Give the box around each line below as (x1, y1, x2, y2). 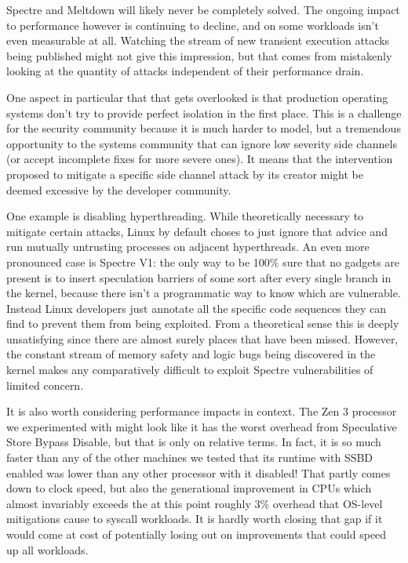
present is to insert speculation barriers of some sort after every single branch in (6, 269, 392, 285)
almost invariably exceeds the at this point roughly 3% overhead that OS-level (6, 495, 383, 511)
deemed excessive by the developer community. (6, 181, 231, 198)
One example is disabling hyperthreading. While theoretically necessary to (6, 208, 364, 224)
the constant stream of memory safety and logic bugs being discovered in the (6, 346, 376, 362)
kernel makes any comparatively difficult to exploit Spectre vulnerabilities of (6, 361, 373, 378)
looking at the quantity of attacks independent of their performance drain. (6, 63, 364, 79)
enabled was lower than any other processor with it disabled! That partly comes (6, 464, 391, 481)
